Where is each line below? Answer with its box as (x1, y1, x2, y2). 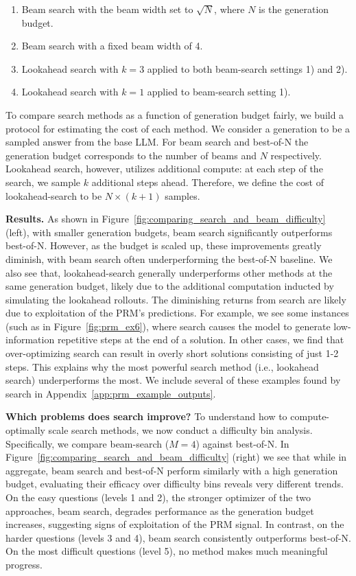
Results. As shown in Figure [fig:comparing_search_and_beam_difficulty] (5, 211, 326, 226)
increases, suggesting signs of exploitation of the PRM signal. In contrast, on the (5, 517, 344, 531)
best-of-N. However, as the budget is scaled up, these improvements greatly (5, 238, 322, 253)
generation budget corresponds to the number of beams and (5, 148, 257, 162)
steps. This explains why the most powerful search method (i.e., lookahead (5, 359, 319, 373)
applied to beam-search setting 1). (147, 84, 291, 99)
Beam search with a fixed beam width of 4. (21, 38, 203, 53)
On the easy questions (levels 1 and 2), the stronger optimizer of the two (5, 490, 311, 504)
